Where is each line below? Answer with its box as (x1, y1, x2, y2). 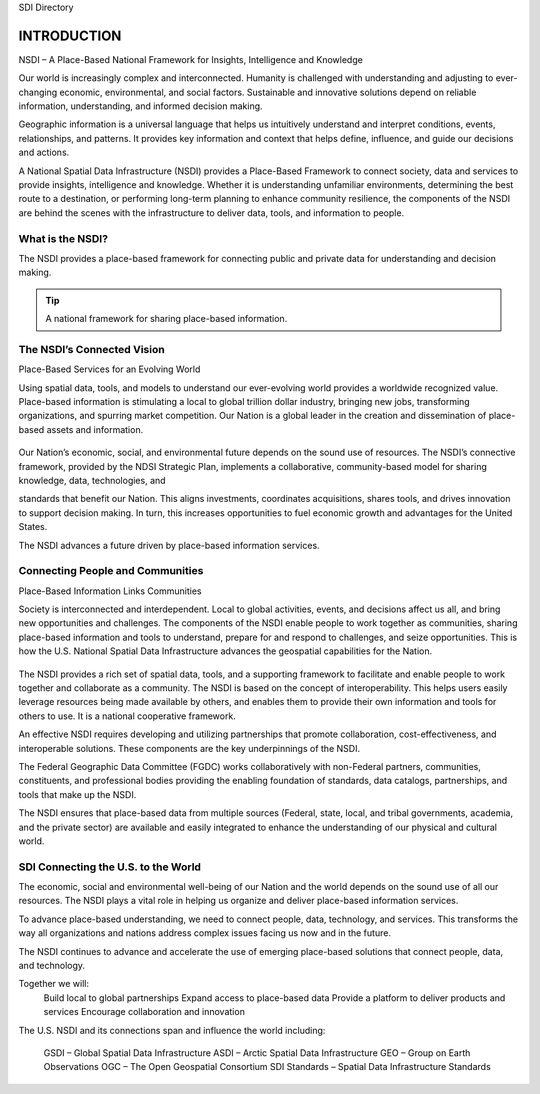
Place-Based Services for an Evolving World (18, 363, 201, 375)
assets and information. (46, 423, 144, 435)
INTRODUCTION (18, 27, 122, 44)
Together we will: (18, 978, 90, 990)
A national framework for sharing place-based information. (45, 313, 288, 325)
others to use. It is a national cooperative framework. (18, 710, 237, 722)
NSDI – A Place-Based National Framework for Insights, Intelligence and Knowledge (18, 53, 364, 65)
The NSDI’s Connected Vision (18, 342, 165, 356)
